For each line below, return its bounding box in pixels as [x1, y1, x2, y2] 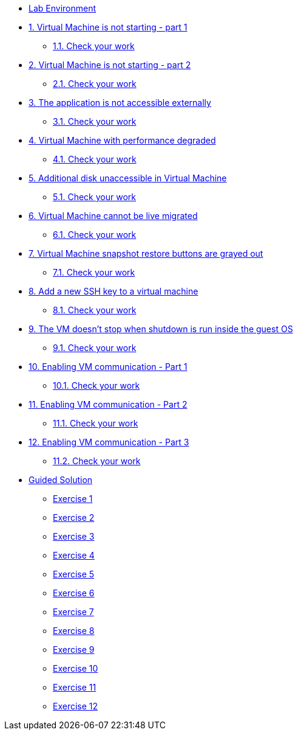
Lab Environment [29, 3, 97, 13]
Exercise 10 [53, 663, 98, 674]
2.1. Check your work [53, 78, 137, 89]
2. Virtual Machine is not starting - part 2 [29, 60, 191, 70]
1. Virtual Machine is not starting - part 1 [29, 22, 188, 32]
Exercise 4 [53, 550, 95, 560]
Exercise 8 [53, 625, 95, 636]
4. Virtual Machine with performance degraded [29, 135, 216, 145]
